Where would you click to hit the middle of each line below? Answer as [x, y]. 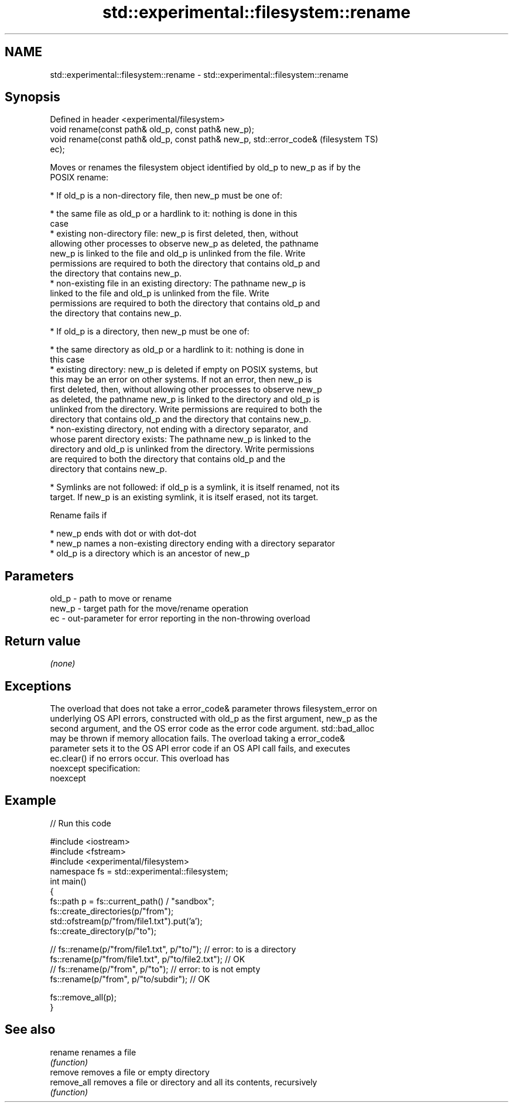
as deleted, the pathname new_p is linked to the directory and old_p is [185, 399]
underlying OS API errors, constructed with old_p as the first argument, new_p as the [214, 718]
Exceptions [38, 686]
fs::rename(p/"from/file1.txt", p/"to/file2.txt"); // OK [148, 959]
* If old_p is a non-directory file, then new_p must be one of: [166, 196]
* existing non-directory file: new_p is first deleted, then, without [174, 234]
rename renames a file [93, 1052]
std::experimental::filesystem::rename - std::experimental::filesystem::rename [199, 74]
